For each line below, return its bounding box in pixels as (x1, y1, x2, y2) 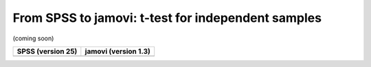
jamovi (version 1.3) (85, 46, 151, 56)
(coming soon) (12, 34, 54, 42)
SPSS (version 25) (16, 46, 78, 56)
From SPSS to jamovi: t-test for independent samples (12, 10, 322, 25)
